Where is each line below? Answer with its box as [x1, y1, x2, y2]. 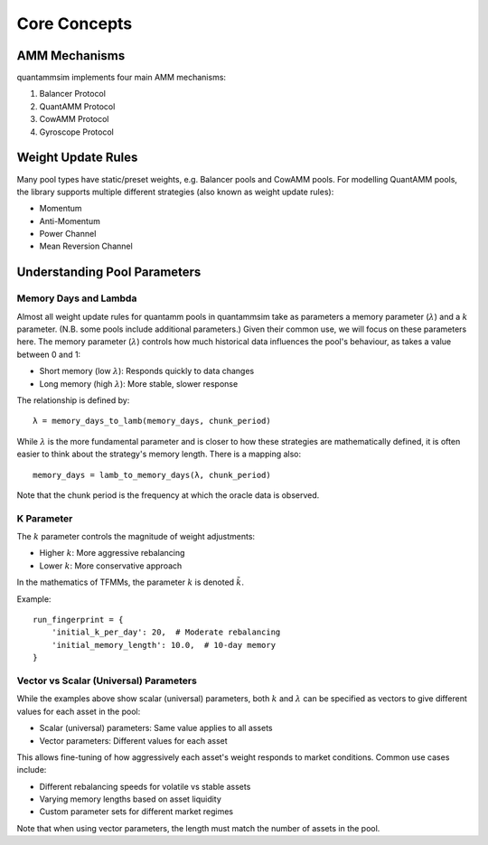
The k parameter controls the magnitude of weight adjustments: [16, 531, 256, 542]
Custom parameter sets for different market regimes [39, 806, 234, 817]
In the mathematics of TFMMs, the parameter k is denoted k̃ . [16, 577, 244, 587]
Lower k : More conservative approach [39, 560, 183, 571]
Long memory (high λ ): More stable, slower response [39, 378, 239, 389]
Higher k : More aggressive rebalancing [39, 548, 185, 559]
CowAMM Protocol [39, 114, 109, 125]
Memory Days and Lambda [16, 292, 137, 305]
